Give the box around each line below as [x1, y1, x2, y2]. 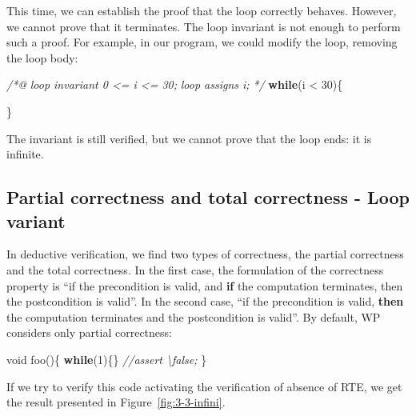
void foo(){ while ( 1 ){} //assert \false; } [6, 350, 207, 367]
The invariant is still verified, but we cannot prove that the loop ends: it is [6, 130, 372, 146]
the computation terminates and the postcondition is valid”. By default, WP [6, 308, 381, 325]
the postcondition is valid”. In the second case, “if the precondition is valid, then [6, 293, 404, 310]
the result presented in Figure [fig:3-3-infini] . [6, 394, 226, 410]
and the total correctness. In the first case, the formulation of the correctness [6, 261, 384, 278]
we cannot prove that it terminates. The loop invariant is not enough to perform [6, 18, 401, 34]
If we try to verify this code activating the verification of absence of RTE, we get [6, 378, 402, 394]
